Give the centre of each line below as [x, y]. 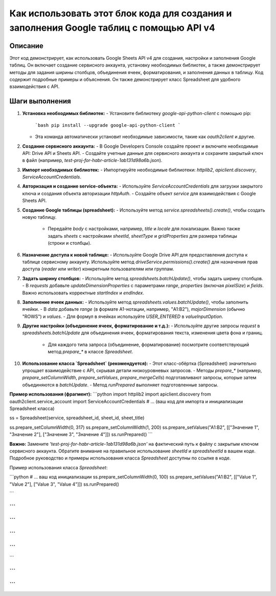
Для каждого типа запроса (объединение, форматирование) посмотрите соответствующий [148, 345]
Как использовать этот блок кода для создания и [121, 13]
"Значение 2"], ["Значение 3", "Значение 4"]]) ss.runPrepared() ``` [81, 434]
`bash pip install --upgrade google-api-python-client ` [108, 125]
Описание [26, 46]
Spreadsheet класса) [32, 408]
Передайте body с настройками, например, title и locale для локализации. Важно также [144, 229]
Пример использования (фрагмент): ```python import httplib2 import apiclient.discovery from [110, 394]
